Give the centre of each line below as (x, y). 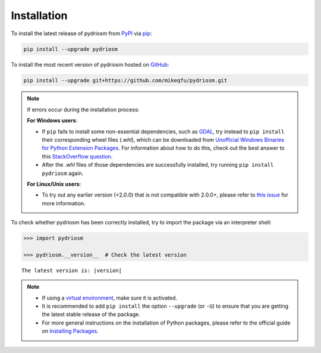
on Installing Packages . (70, 331)
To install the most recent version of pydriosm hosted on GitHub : (90, 64)
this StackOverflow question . (77, 156)
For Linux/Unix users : (54, 184)
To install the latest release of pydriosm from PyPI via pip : (81, 33)
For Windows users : (52, 121)
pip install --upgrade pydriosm (71, 49)
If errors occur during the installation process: (83, 110)
